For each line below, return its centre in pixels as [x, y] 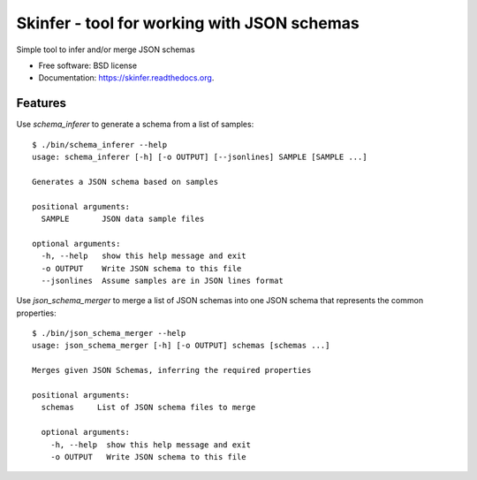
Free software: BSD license [87, 65]
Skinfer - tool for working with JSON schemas [188, 23]
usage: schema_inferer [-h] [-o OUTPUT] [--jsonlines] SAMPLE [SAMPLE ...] [200, 157]
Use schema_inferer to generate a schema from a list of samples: [135, 125]
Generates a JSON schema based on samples [125, 182]
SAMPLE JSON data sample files [123, 218]
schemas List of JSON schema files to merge [148, 408]
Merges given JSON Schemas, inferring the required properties [172, 370]
